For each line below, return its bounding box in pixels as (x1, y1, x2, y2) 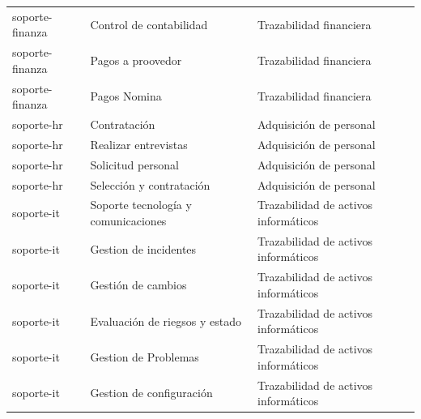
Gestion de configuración (90, 384, 213, 401)
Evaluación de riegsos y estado (90, 312, 241, 329)
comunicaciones (90, 212, 167, 229)
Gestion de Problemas (90, 348, 199, 365)
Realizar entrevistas (90, 135, 188, 152)
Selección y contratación (90, 176, 210, 193)
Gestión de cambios (90, 276, 187, 293)
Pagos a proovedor (90, 51, 182, 68)
